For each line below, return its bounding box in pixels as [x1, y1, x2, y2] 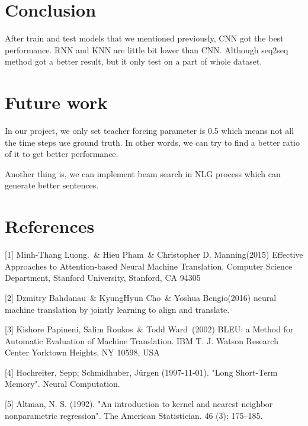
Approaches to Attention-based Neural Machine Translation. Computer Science [5, 260, 293, 272]
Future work [5, 90, 108, 114]
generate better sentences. [5, 179, 99, 191]
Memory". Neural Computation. [5, 377, 120, 390]
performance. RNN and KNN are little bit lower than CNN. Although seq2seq [5, 43, 288, 56]
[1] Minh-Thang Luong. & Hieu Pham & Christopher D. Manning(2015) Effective [5, 248, 303, 261]
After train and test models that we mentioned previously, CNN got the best [5, 32, 284, 44]
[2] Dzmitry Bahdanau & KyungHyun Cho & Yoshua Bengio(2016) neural [5, 291, 277, 303]
